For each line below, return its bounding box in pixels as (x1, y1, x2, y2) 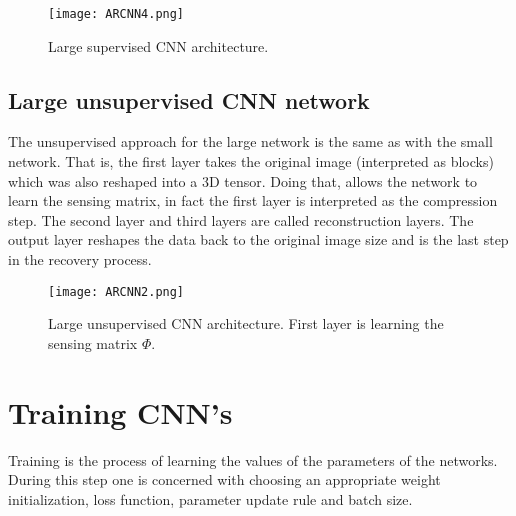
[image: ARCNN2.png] (48, 284, 185, 299)
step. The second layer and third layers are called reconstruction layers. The (8, 209, 474, 230)
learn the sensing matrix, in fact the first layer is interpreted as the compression (8, 190, 498, 211)
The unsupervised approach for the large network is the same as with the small (8, 131, 493, 152)
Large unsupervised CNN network (8, 84, 370, 115)
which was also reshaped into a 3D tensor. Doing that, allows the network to (8, 170, 478, 191)
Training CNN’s (8, 391, 233, 432)
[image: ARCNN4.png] (48, 7, 185, 21)
